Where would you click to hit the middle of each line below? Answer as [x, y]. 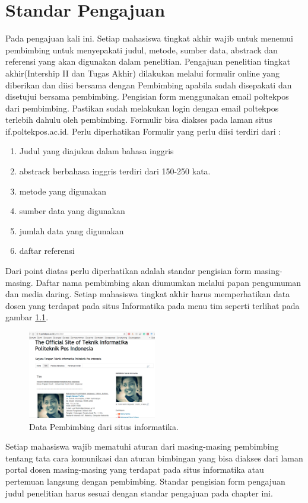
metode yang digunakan [63, 191]
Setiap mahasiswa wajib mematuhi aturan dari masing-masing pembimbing [142, 446]
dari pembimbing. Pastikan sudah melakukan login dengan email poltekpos [142, 108]
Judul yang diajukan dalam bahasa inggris [96, 151]
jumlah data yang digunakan [72, 230]
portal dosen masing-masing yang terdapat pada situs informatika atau [135, 469]
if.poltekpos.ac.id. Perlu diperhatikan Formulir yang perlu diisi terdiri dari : [143, 131]
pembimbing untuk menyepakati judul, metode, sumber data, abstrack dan [142, 50]
